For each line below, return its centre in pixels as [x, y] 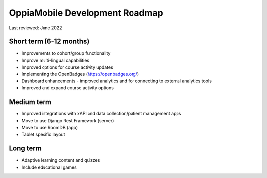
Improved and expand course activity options [67, 88]
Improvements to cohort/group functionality [66, 53]
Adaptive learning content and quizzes [61, 160]
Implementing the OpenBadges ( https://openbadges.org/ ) [80, 74]
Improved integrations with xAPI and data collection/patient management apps [101, 114]
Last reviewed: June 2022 [36, 28]
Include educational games [49, 167]
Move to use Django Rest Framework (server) [68, 120]
